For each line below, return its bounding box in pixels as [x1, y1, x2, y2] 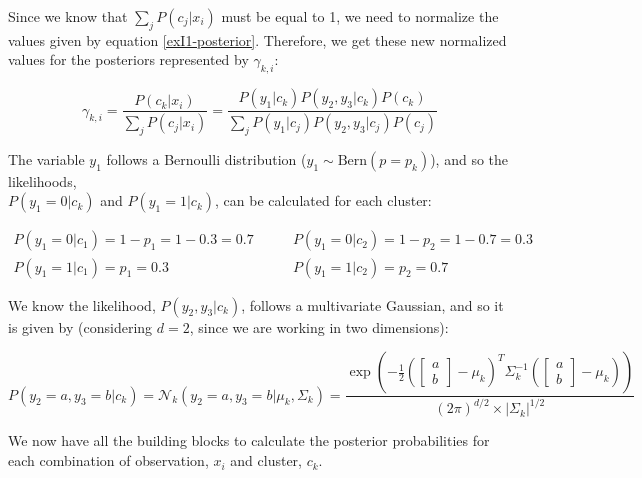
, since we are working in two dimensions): [189, 316, 449, 337]
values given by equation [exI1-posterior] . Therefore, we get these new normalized [8, 29, 507, 50]
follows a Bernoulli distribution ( [106, 148, 307, 169]
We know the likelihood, [8, 294, 156, 315]
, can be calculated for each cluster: [215, 190, 432, 211]
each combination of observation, [8, 450, 209, 471]
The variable [8, 148, 85, 169]
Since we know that [8, 6, 128, 26]
